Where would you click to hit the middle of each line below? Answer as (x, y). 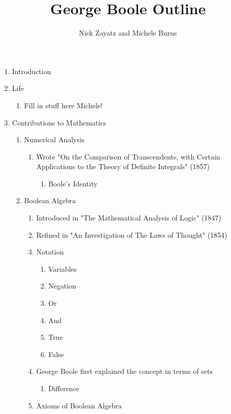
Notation (50, 252)
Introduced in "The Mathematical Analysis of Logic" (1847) (129, 218)
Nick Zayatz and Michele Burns (128, 33)
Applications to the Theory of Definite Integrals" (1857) (123, 166)
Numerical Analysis (54, 139)
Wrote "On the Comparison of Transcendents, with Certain (128, 156)
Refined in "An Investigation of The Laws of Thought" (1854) (132, 234)
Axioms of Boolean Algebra (79, 405)
